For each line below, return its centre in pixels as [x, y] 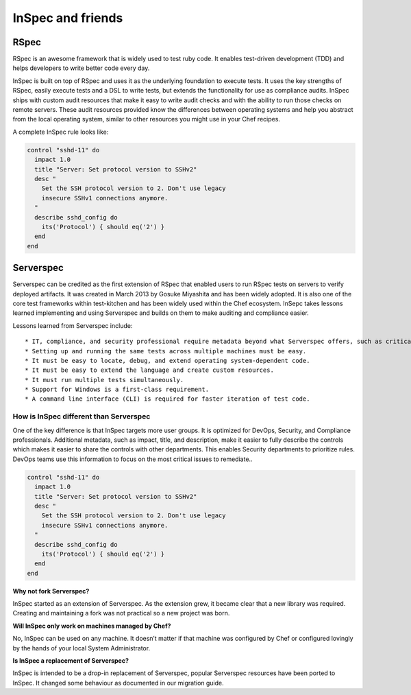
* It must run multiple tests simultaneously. [104, 380]
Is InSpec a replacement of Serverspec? [71, 661]
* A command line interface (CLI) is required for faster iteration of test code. [167, 399]
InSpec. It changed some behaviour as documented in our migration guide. [118, 683]
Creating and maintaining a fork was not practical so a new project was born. [121, 613]
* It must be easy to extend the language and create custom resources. [149, 370]
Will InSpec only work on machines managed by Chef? [92, 626]
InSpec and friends [68, 18]
